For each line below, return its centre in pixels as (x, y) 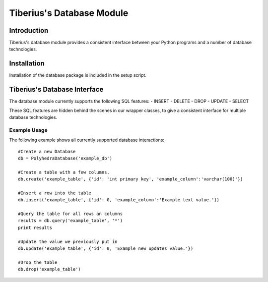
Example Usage (28, 130)
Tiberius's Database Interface (56, 89)
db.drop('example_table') (50, 269)
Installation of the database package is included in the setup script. (78, 75)
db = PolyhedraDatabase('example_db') (65, 158)
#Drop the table (38, 262)
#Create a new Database (47, 151)
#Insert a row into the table (55, 193)
